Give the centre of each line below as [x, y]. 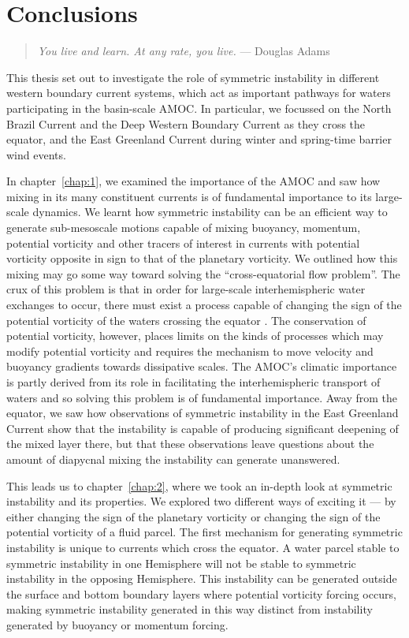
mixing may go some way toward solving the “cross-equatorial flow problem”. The [203, 273]
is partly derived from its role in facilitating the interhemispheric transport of [193, 382]
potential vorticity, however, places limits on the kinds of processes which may [195, 336]
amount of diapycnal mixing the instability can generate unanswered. [173, 459]
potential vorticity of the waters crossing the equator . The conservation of [186, 320]
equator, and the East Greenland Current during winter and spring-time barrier [199, 139]
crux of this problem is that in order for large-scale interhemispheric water [186, 289]
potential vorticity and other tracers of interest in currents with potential [183, 243]
